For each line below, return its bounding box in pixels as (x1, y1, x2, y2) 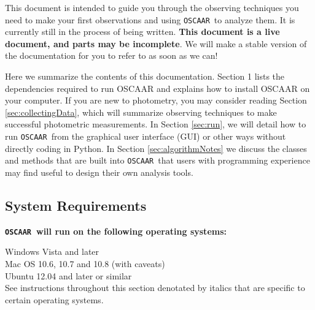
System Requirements (5, 195, 147, 214)
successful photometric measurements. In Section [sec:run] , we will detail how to (5, 118, 306, 130)
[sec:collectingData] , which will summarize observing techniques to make (5, 105, 277, 118)
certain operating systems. (5, 293, 104, 306)
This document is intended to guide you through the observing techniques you (5, 1, 299, 13)
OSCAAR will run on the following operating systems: (5, 224, 227, 237)
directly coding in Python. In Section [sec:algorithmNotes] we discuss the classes (5, 142, 307, 154)
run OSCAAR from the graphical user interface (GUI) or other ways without (5, 130, 286, 142)
